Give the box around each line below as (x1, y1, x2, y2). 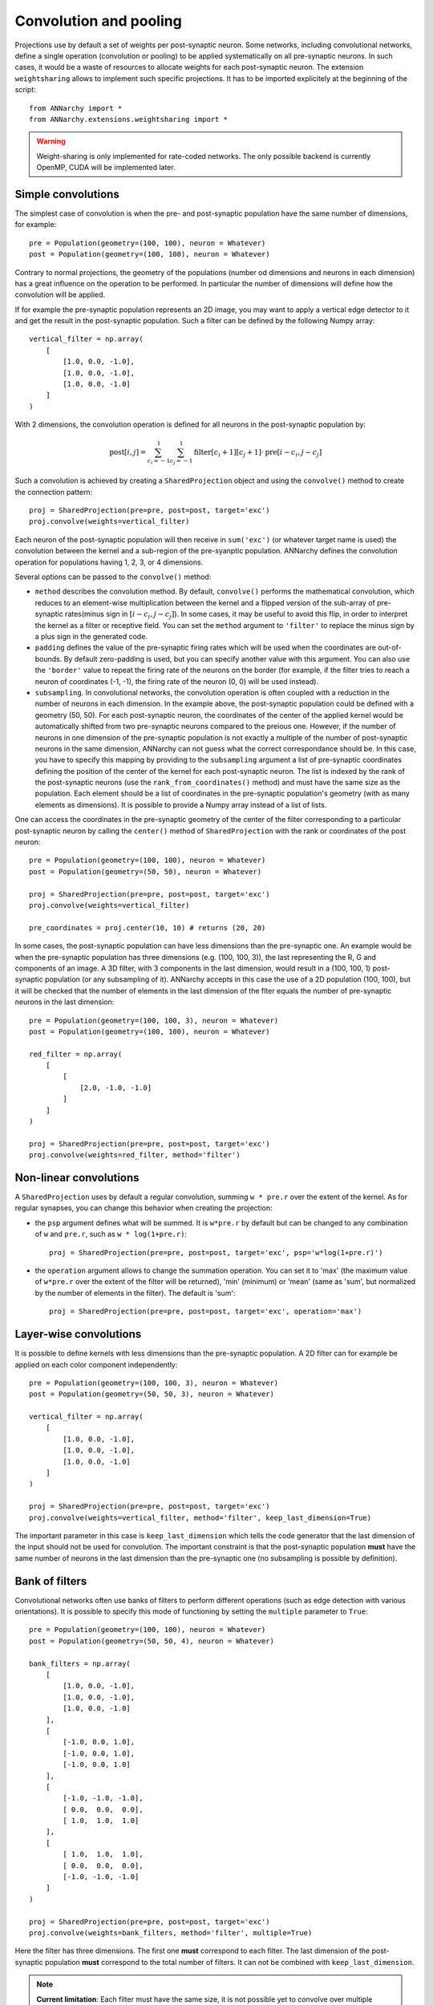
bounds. (34, 654, 63, 663)
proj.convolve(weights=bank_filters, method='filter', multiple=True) (29, 1929, 313, 1937)
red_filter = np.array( (29, 1049, 123, 1059)
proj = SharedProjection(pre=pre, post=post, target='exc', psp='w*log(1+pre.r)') (49, 1248, 383, 1257)
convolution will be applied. (14, 290, 106, 300)
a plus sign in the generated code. (34, 632, 148, 641)
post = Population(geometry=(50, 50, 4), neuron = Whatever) (29, 1636, 274, 1646)
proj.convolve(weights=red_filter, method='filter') (29, 1151, 241, 1160)
